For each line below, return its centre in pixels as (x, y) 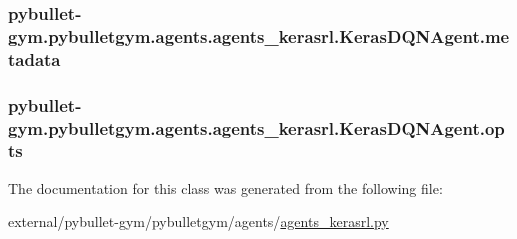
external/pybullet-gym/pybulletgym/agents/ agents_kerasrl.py (198, 221)
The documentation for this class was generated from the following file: (225, 187)
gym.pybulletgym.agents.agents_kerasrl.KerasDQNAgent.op (256, 127)
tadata (34, 58)
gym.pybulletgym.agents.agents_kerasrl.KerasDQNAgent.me (259, 35)
